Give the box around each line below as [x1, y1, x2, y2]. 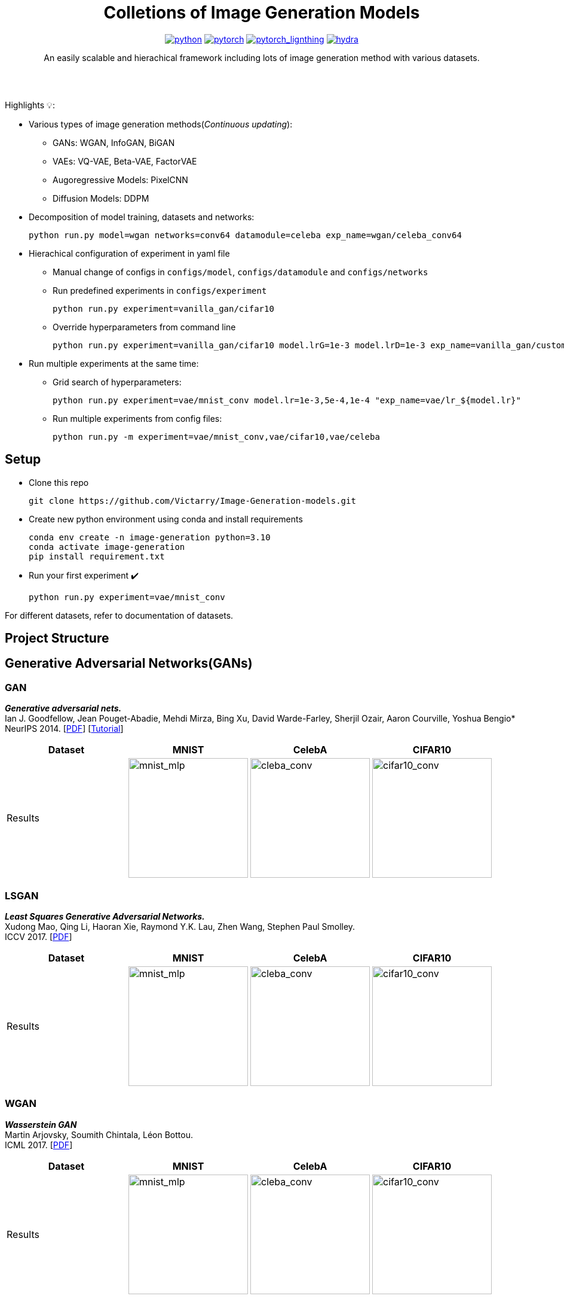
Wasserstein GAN [5, 1119, 77, 1130]
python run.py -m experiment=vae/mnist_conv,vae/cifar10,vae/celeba [53, 431, 380, 442]
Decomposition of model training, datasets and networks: [29, 211, 255, 222]
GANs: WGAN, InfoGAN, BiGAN [53, 137, 175, 148]
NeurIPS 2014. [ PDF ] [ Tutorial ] [5, 723, 124, 734]
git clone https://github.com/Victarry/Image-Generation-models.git [29, 495, 356, 506]
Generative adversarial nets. [5, 703, 122, 714]
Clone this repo [29, 477, 89, 488]
